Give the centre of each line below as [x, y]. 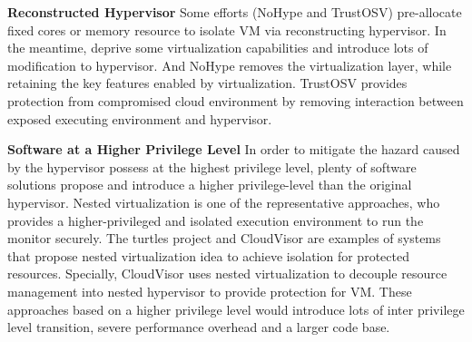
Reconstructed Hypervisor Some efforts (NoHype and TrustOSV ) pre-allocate [235, 12]
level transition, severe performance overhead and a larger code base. [199, 327]
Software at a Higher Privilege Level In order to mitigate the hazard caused [234, 149]
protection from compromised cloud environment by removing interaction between [236, 100]
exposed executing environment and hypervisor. [140, 118]
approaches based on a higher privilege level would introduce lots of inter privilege [236, 309]
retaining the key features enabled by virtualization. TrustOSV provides [207, 83]
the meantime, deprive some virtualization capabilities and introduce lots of [218, 48]
